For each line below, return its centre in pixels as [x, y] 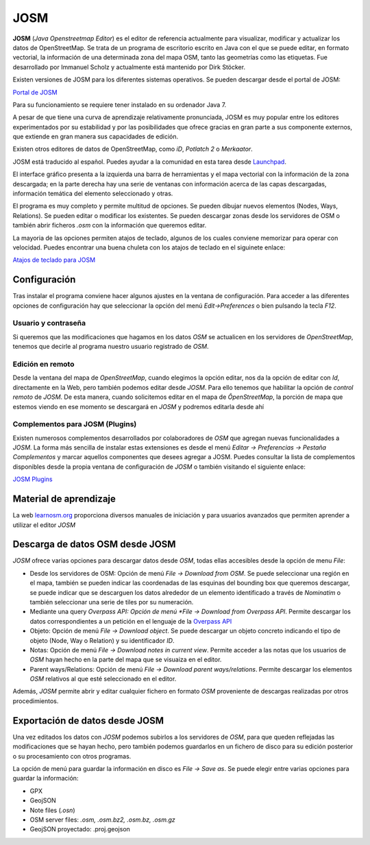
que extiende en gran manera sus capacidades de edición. [96, 136]
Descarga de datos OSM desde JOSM [94, 544]
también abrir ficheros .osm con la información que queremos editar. [110, 225]
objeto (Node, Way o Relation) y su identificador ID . [102, 640]
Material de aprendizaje [64, 499]
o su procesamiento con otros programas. [72, 756]
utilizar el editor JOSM [44, 525]
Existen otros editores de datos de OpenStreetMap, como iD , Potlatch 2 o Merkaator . [133, 149]
